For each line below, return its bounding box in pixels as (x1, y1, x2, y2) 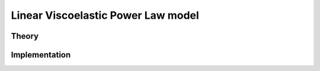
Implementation (11, 50, 71, 60)
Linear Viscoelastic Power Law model (11, 9, 200, 22)
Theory (11, 31, 39, 41)
